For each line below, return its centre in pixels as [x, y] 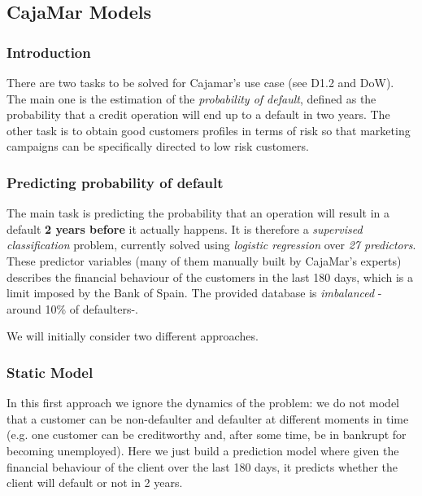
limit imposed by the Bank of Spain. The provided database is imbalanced [191, 293]
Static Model [50, 372]
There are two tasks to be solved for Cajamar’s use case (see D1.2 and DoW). [200, 82]
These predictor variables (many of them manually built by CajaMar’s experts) [204, 260]
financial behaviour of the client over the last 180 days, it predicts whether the [202, 466]
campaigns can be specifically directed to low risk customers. [158, 146]
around [24, 308]
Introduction [49, 52]
